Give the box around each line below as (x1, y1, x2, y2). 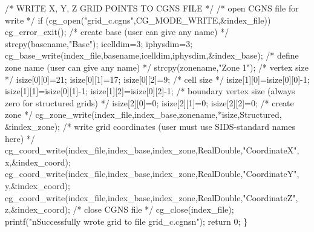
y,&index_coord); (5, 179, 70, 192)
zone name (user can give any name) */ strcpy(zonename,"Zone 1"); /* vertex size (5, 60, 309, 73)
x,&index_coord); (5, 155, 71, 168)
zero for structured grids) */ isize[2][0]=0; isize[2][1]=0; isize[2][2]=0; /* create (5, 96, 294, 109)
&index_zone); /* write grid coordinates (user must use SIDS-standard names (5, 120, 295, 132)
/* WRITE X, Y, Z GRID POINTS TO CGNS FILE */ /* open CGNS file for (5, 2, 299, 14)
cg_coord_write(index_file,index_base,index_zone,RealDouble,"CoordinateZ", (5, 191, 298, 204)
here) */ (5, 132, 35, 144)
